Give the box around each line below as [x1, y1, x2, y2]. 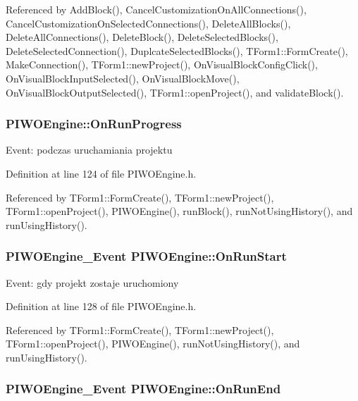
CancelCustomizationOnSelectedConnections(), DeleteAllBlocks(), [6, 16, 291, 30]
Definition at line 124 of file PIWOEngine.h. [6, 166, 197, 180]
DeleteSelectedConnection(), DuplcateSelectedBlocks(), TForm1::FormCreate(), [6, 43, 348, 58]
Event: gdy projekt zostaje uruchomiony [6, 275, 179, 290]
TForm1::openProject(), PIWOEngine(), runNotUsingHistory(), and [6, 336, 300, 351]
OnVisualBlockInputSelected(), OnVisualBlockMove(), [6, 70, 240, 85]
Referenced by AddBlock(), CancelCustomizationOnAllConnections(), [6, 2, 307, 16]
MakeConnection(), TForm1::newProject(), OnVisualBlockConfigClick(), [6, 57, 318, 72]
